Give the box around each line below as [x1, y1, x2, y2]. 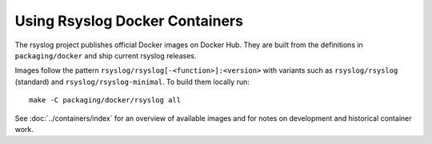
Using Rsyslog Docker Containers [14, 12, 244, 30]
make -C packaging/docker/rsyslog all [29, 96, 182, 105]
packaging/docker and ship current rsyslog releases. [14, 50, 197, 60]
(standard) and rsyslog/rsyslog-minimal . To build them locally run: [14, 77, 250, 86]
